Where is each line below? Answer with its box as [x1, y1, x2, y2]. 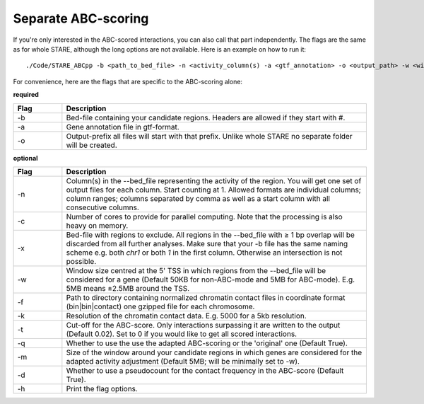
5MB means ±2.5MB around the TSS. [66, 283, 190, 293]
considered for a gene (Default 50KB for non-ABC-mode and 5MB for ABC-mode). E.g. [66, 275, 355, 284]
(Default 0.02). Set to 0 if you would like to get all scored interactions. [66, 329, 297, 339]
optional [13, 154, 38, 162]
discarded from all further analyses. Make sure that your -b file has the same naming [66, 238, 348, 248]
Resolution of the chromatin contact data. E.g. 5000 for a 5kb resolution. [66, 311, 307, 321]
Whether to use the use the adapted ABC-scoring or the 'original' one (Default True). [66, 338, 348, 348]
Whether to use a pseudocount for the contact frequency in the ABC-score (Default [66, 365, 344, 375]
